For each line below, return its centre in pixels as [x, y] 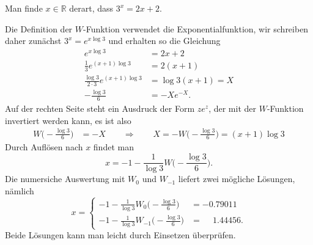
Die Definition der [39, 28]
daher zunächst [33, 41]
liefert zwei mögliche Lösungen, [237, 179]
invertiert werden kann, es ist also [68, 120]
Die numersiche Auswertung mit [65, 179]
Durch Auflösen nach [44, 147]
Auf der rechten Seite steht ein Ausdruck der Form [100, 108]
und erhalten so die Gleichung [164, 41]
